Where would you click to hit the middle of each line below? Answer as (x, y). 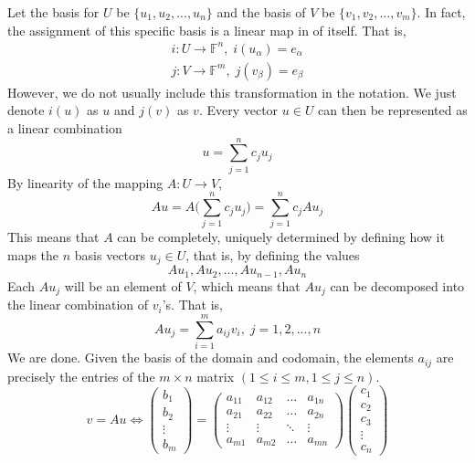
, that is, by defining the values (273, 254)
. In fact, (441, 12)
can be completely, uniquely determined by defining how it (281, 237)
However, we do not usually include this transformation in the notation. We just (232, 92)
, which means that (247, 285)
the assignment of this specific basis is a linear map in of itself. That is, (207, 30)
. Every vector (238, 110)
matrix (216, 376)
